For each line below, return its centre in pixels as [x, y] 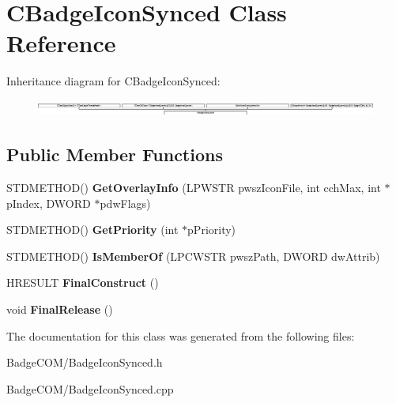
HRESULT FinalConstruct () [83, 282]
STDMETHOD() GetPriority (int [92, 230]
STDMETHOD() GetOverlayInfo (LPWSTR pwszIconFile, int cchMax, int [194, 188]
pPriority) [212, 230]
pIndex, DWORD [49, 203]
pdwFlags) [125, 203]
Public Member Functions [115, 154]
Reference [61, 43]
